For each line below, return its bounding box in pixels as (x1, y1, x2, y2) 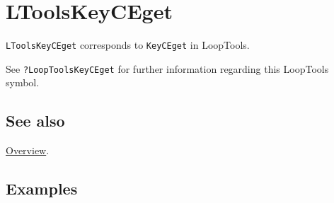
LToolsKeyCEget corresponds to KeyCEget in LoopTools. (6, 37, 250, 52)
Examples (6, 178, 78, 199)
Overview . (6, 143, 50, 158)
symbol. (6, 75, 40, 90)
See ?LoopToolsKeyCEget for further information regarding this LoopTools (6, 61, 329, 76)
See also (6, 110, 65, 132)
